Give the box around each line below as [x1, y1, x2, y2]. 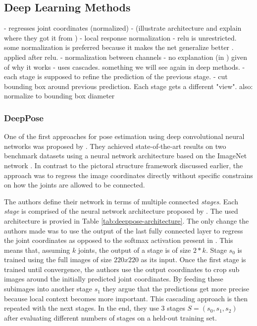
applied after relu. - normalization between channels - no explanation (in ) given [4, 51, 247, 62]
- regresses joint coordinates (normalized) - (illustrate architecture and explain [4, 23, 242, 33]
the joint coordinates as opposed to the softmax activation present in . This [4, 235, 233, 245]
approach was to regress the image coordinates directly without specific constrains [4, 170, 253, 180]
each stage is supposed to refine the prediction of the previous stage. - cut [4, 71, 228, 82]
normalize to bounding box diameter [4, 91, 115, 101]
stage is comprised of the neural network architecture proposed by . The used [4, 206, 238, 216]
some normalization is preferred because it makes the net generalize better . [4, 42, 234, 52]
